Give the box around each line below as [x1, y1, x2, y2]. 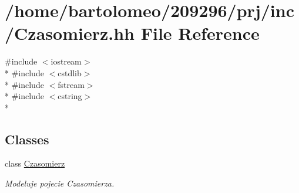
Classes [5, 130, 49, 148]
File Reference [140, 21, 260, 45]
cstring [58, 90, 82, 102]
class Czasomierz [5, 157, 65, 170]
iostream [51, 55, 82, 67]
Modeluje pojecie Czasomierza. [5, 177, 115, 189]
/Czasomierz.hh [5, 21, 135, 45]
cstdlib [58, 66, 82, 79]
